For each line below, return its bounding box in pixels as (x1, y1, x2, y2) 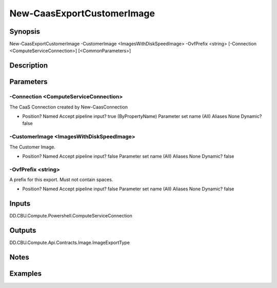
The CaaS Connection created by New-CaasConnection (9, 104, 128, 110)
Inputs (9, 200, 31, 208)
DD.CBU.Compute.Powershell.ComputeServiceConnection (9, 213, 133, 219)
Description (9, 61, 48, 70)
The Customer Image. (9, 144, 56, 150)
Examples (9, 269, 42, 278)
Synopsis (9, 27, 41, 36)
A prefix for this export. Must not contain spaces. (9, 176, 113, 183)
